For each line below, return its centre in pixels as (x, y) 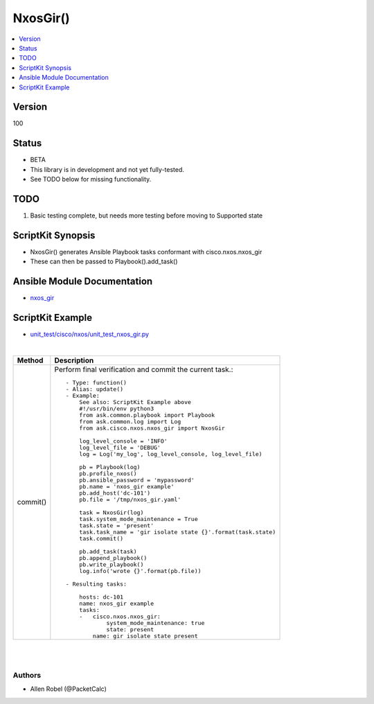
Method (30, 360)
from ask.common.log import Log (130, 422)
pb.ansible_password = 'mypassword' (137, 480)
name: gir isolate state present (145, 636)
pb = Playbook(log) (110, 467)
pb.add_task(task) (108, 551)
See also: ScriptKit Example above (135, 402)
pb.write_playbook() (112, 564)
